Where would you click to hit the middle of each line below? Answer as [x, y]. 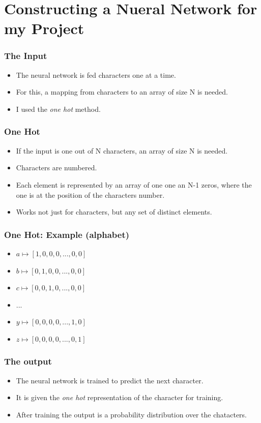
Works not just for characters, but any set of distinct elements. [114, 212]
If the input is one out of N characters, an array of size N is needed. [122, 150]
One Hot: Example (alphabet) [67, 234]
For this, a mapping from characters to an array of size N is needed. [122, 92]
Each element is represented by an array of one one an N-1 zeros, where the [134, 184]
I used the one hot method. [58, 109]
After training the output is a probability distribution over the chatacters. [131, 414]
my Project [44, 28]
